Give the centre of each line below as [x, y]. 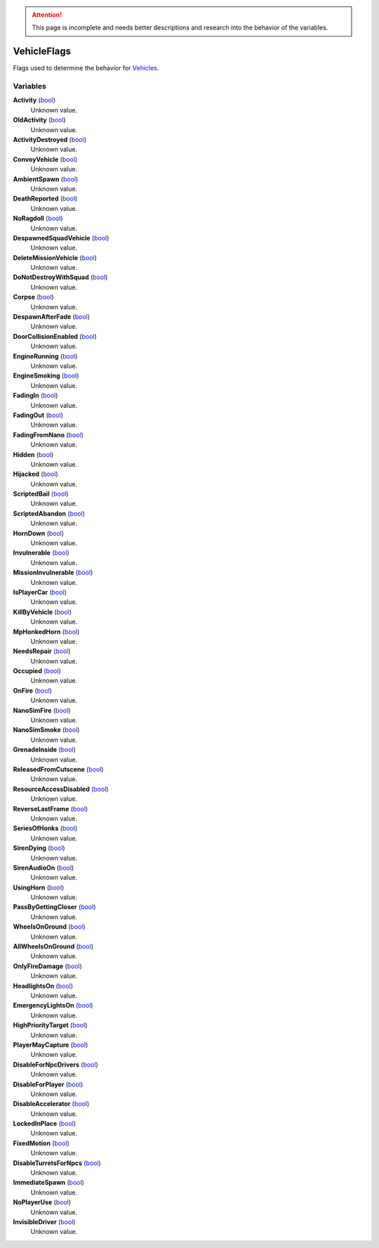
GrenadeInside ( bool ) [45, 750]
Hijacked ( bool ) [36, 474]
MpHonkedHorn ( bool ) [46, 631]
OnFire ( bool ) [33, 690]
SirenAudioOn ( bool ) [44, 868]
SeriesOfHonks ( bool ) [45, 828]
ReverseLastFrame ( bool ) [51, 809]
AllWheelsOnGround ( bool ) [53, 946]
